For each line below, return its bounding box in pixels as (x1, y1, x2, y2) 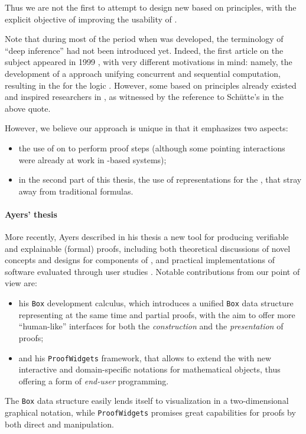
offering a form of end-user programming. (18, 374, 169, 387)
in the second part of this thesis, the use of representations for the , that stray (18, 173, 302, 186)
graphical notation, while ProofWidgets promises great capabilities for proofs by (5, 406, 296, 419)
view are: (5, 277, 37, 289)
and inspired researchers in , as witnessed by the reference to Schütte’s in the (5, 90, 284, 103)
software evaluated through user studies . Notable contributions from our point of (5, 265, 300, 277)
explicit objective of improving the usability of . (5, 12, 177, 25)
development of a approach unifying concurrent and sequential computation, (5, 67, 281, 79)
